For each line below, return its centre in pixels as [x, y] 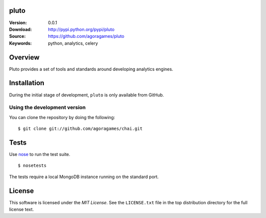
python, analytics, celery [73, 43]
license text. [21, 210]
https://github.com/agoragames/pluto [86, 36]
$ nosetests [32, 166]
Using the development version [48, 107]
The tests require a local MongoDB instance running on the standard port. [84, 177]
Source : [17, 36]
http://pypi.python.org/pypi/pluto [81, 29]
